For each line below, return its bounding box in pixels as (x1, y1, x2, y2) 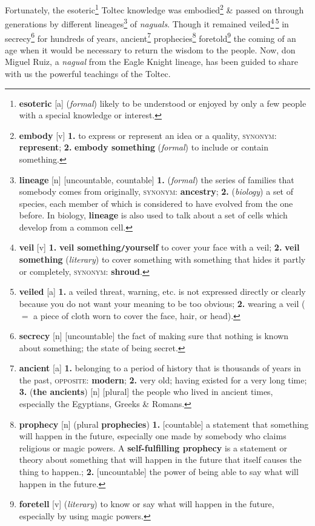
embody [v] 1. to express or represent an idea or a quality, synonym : (19, 129, 277, 141)
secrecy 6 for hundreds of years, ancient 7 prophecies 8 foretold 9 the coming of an (5, 30, 296, 44)
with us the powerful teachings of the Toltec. (5, 67, 171, 79)
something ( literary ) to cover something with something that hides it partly (19, 253, 306, 266)
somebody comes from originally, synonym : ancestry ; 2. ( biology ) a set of (19, 185, 294, 198)
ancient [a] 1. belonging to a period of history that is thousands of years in (19, 362, 301, 374)
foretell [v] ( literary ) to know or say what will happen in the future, (19, 497, 274, 510)
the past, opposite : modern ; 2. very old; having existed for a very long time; (19, 373, 307, 386)
